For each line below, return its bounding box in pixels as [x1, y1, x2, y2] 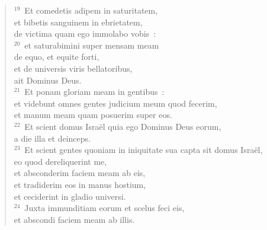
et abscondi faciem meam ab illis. [14, 213, 135, 225]
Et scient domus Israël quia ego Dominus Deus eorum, [24, 120, 221, 132]
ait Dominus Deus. [14, 74, 82, 86]
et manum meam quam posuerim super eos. [14, 108, 172, 121]
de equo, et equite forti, [14, 50, 99, 63]
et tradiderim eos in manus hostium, [14, 178, 146, 190]
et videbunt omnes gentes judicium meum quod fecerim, [14, 97, 217, 109]
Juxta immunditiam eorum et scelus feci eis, [24, 202, 185, 214]
